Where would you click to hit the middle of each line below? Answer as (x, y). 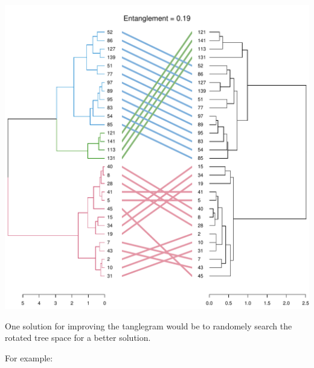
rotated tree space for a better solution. (78, 338)
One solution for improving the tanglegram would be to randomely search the (149, 325)
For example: (29, 357)
